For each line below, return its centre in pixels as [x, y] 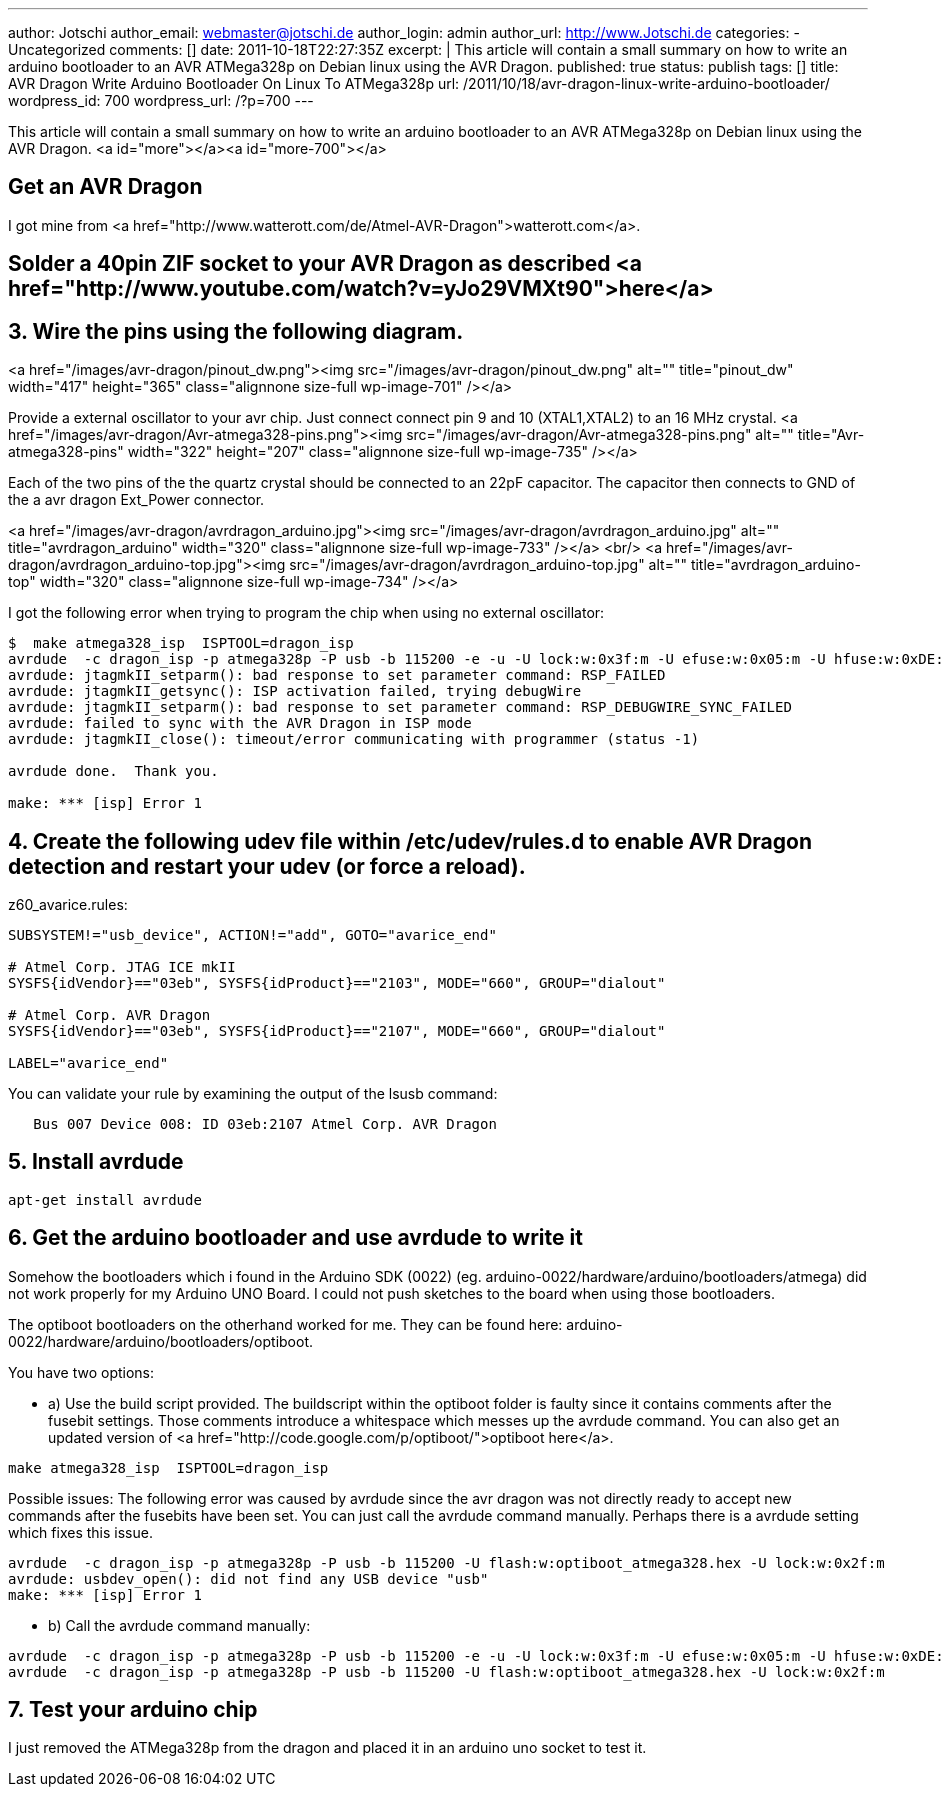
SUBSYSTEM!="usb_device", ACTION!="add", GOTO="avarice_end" [252, 934]
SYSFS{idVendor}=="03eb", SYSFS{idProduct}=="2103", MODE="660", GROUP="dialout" [337, 982]
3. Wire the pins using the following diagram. [236, 331]
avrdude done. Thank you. [113, 771]
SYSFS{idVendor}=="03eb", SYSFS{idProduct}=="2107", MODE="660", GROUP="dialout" [337, 1030]
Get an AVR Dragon [105, 187]
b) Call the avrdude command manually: [179, 1625]
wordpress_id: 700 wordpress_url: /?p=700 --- [161, 100]
